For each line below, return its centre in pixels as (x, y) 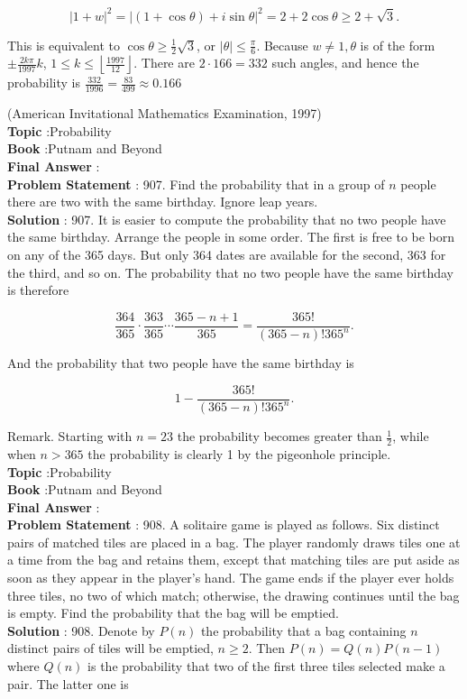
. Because (282, 45)
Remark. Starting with (70, 436)
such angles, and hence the (345, 63)
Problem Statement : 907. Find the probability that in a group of (196, 184)
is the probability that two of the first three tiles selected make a (266, 666)
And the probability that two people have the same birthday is (181, 363)
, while (411, 436)
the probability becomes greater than (279, 436)
